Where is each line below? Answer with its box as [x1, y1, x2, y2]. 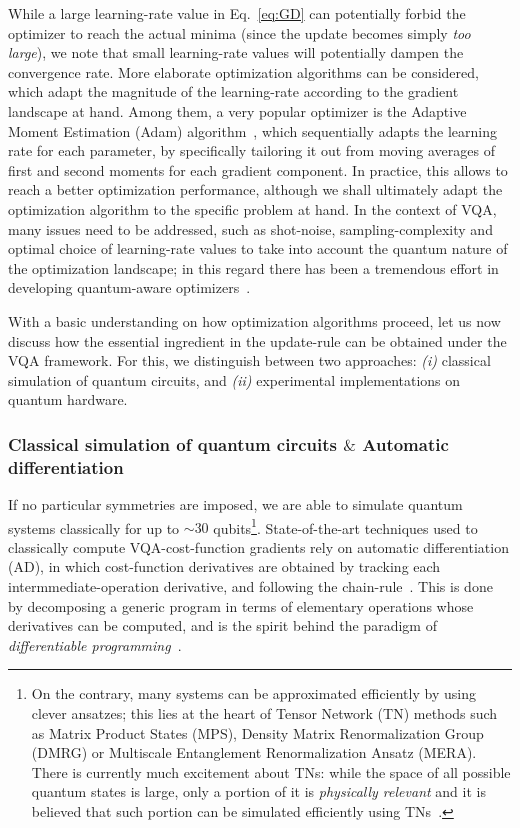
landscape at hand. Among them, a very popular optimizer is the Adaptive [8, 100, 467, 121]
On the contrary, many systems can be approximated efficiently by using [31, 683, 476, 704]
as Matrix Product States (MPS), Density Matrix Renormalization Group [31, 722, 484, 743]
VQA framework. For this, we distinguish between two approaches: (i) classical [8, 350, 491, 371]
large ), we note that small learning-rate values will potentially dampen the [8, 42, 464, 63]
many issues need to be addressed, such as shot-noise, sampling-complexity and [8, 218, 493, 239]
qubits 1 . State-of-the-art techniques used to [213, 514, 478, 538]
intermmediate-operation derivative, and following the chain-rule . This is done [8, 576, 493, 597]
